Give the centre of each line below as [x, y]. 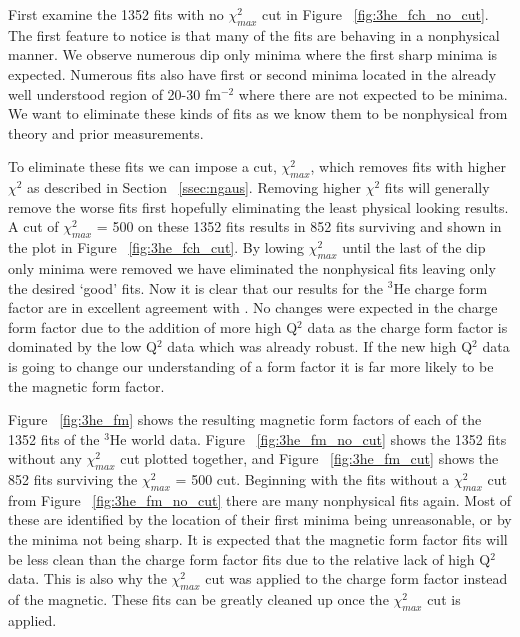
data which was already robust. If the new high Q [320, 346]
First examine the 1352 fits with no [116, 14]
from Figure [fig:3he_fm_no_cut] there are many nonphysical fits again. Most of [260, 499]
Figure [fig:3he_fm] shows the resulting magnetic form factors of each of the [245, 419]
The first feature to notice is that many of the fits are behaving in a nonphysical [254, 34]
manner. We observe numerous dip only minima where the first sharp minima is [253, 54]
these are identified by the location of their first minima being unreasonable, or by [260, 519]
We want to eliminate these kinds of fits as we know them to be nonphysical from [258, 113]
